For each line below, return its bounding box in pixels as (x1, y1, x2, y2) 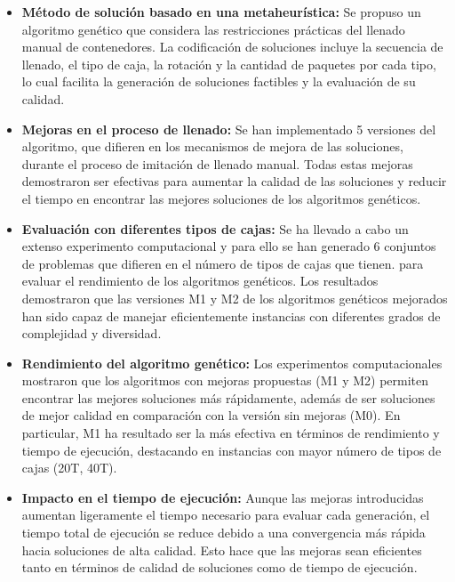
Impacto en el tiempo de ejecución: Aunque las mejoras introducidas (21, 488, 424, 506)
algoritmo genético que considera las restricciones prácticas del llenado (21, 20, 405, 38)
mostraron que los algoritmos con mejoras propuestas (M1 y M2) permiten (21, 371, 429, 390)
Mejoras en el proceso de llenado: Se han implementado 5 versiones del (21, 119, 436, 138)
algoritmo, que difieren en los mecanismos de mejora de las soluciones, (21, 137, 403, 156)
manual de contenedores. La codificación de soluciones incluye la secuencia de (21, 37, 443, 56)
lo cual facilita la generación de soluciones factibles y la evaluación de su (21, 72, 416, 91)
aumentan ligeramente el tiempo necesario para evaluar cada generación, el (21, 505, 430, 524)
